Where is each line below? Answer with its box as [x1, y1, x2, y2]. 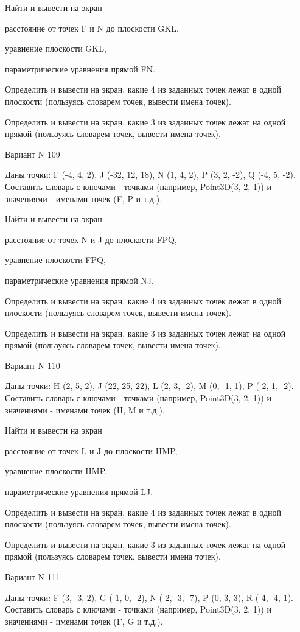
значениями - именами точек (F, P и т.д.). [5, 192, 162, 205]
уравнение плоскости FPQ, [5, 253, 106, 266]
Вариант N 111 [5, 571, 60, 583]
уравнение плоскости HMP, [5, 465, 107, 477]
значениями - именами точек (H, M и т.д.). [5, 403, 165, 416]
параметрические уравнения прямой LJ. [5, 485, 153, 498]
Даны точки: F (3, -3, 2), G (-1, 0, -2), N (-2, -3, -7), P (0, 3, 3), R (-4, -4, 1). [5, 591, 293, 603]
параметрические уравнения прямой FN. [5, 62, 155, 75]
